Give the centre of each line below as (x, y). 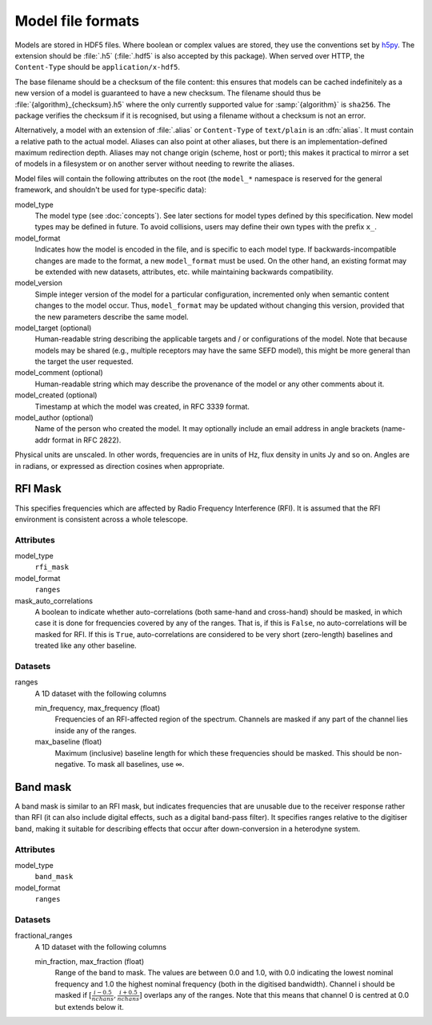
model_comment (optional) (59, 373)
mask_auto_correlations (54, 600)
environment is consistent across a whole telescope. (101, 519)
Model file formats (77, 21)
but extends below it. (89, 1007)
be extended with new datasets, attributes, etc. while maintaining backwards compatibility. (184, 272)
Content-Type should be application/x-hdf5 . (97, 67)
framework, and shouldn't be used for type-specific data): (111, 190)
